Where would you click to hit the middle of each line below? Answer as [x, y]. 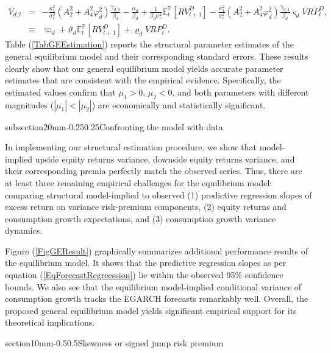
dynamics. [24, 230]
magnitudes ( [30, 104]
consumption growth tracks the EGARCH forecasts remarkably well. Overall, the [157, 299]
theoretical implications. [50, 322]
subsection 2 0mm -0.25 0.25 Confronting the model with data [114, 126]
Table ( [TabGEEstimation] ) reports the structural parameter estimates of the [150, 44]
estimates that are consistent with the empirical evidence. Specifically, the [143, 80]
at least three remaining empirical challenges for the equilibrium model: [139, 182]
